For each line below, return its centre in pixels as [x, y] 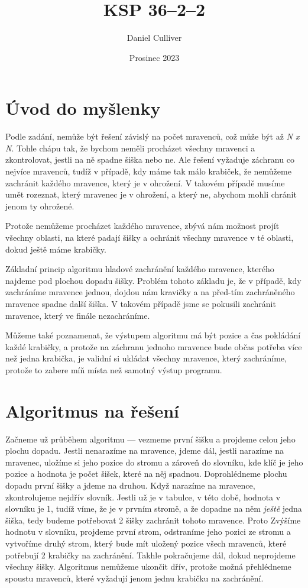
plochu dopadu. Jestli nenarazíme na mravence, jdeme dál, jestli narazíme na [145, 450]
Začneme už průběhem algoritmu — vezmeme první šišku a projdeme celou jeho [150, 439]
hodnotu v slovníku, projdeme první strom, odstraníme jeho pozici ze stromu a [148, 532]
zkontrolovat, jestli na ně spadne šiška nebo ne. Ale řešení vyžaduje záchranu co [150, 159]
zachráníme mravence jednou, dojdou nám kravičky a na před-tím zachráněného [150, 292]
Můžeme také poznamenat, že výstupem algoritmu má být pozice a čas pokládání [153, 335]
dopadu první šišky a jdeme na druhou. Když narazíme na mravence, [130, 485]
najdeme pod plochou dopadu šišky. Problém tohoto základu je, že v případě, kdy [153, 280]
